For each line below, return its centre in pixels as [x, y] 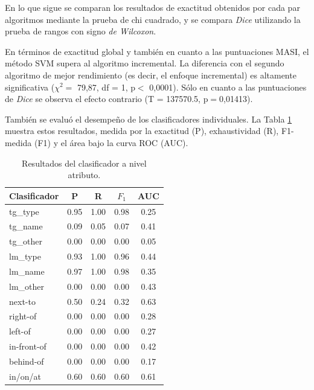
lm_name [27, 271]
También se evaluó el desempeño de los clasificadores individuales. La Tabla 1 [149, 119]
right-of [23, 316]
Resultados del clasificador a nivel [84, 163]
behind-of [27, 361]
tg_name [26, 226]
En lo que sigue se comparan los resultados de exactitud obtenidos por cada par [152, 7]
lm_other [27, 286]
